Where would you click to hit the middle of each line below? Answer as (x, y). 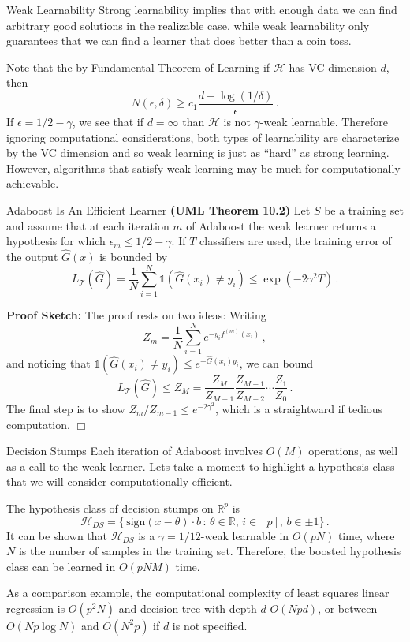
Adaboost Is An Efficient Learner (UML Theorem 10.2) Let (158, 210)
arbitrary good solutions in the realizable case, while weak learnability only (188, 25)
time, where (366, 535)
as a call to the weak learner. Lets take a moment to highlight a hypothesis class (201, 466)
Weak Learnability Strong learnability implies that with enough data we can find (202, 9)
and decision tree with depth (188, 608)
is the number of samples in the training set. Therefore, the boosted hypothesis (210, 551)
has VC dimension (333, 67)
